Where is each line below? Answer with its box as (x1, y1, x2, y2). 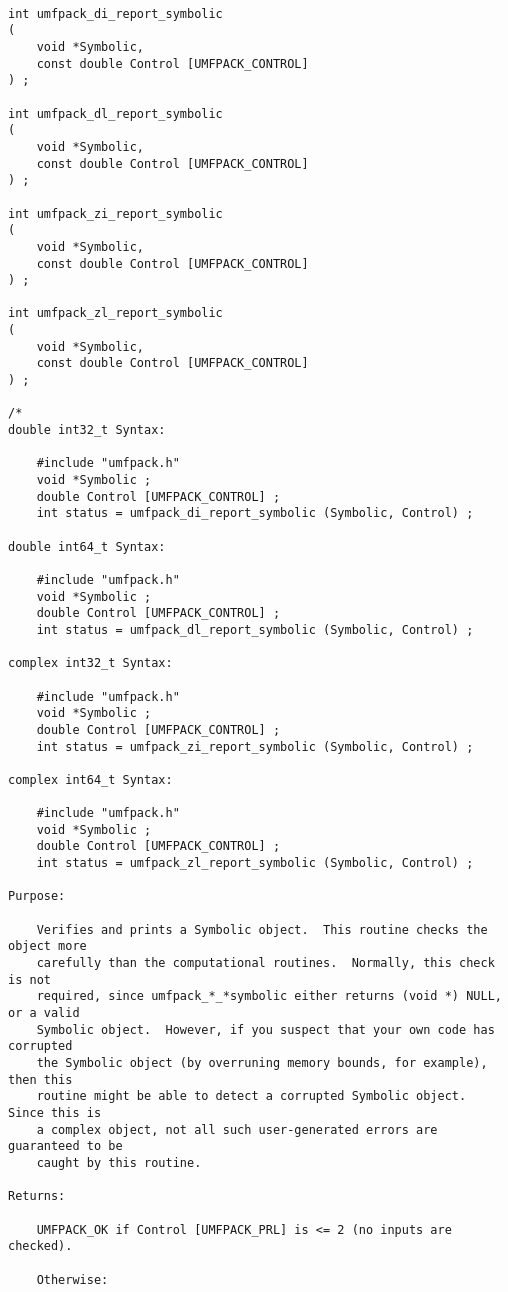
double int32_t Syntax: (8, 423, 166, 438)
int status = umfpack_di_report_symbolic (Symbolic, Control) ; (36, 506, 474, 521)
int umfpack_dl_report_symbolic (8, 106, 223, 121)
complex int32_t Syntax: (8, 656, 173, 671)
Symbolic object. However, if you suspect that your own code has (36, 1022, 495, 1037)
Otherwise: (36, 1272, 109, 1287)
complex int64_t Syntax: (8, 772, 173, 787)
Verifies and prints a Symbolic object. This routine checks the (36, 922, 488, 937)
